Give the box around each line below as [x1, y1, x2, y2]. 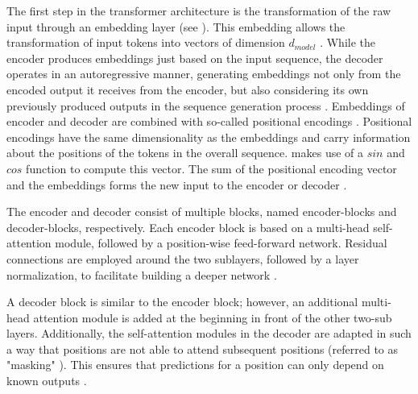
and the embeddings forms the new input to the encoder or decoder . [6, 176, 347, 193]
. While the [320, 34, 376, 51]
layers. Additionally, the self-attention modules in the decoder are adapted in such [6, 325, 412, 342]
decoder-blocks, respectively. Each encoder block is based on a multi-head [6, 218, 370, 235]
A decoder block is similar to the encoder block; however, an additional [6, 293, 358, 310]
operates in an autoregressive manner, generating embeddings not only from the [6, 65, 401, 82]
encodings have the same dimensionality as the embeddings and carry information [6, 128, 411, 145]
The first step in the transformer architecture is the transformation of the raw [6, 2, 391, 19]
